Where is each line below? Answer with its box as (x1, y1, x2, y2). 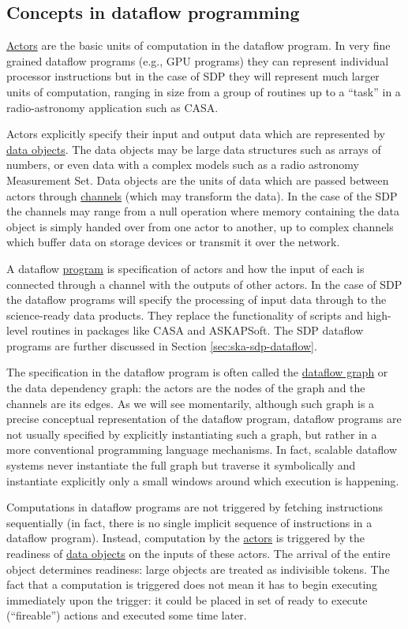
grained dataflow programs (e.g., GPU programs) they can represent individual (6, 52, 389, 69)
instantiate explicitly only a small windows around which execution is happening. (6, 472, 399, 489)
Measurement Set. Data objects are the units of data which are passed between (6, 171, 389, 188)
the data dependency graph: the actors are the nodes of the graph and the (6, 380, 365, 396)
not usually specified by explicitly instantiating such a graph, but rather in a (6, 425, 377, 442)
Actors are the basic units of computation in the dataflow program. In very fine (6, 37, 391, 54)
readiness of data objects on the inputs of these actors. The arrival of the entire (6, 545, 391, 562)
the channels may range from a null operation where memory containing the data (6, 203, 400, 219)
